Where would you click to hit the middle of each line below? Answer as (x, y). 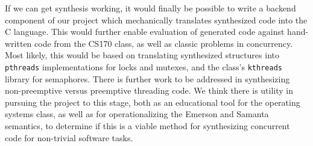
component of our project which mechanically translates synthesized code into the (156, 20)
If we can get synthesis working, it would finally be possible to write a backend (150, 8)
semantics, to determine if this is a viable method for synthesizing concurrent (147, 126)
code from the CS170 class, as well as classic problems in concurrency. (164, 43)
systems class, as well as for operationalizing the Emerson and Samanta (137, 114)
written (18, 43)
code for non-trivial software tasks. (69, 137)
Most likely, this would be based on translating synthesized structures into (142, 55)
